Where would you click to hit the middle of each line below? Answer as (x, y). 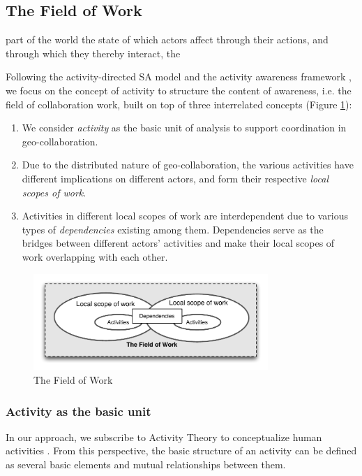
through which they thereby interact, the (93, 53)
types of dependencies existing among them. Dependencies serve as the (173, 229)
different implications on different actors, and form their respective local (175, 178)
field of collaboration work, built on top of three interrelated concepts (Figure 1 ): (179, 104)
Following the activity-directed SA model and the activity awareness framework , (179, 77)
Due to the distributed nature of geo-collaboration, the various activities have (188, 165)
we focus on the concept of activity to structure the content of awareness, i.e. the (179, 90)
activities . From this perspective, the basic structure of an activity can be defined (181, 450)
